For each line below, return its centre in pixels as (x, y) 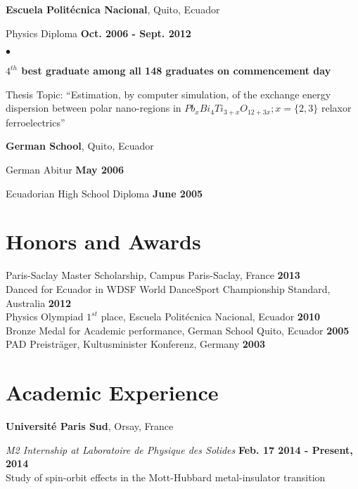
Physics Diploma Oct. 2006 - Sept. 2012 (98, 33)
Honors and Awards (103, 241)
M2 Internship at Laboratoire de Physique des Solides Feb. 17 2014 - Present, (179, 449)
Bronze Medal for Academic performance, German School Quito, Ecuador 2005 (178, 330)
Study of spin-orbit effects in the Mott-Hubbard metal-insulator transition (166, 477)
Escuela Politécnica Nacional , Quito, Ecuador (113, 9)
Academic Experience (112, 392)
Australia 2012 (38, 302)
